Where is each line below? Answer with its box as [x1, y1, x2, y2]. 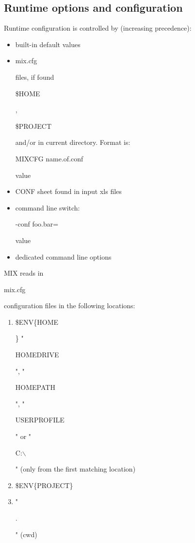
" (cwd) [15, 529, 37, 539]
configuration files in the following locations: [4, 300, 135, 311]
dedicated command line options [15, 251, 112, 262]
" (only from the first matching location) [15, 464, 136, 474]
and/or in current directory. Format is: [15, 137, 130, 147]
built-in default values [15, 39, 81, 49]
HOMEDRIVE [15, 350, 59, 360]
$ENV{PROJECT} [15, 480, 73, 490]
